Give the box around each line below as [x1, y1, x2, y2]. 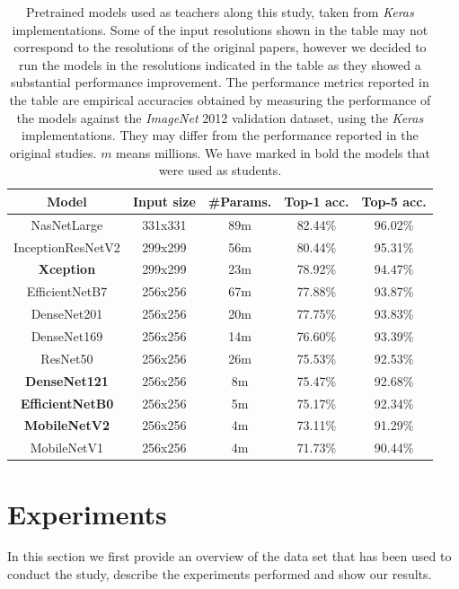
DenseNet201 [31, 304, 103, 323]
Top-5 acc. [361, 191, 427, 210]
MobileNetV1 [30, 438, 104, 457]
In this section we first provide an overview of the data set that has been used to [7, 547, 452, 566]
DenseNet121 [25, 371, 109, 390]
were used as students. [158, 161, 282, 180]
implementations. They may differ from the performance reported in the [22, 126, 419, 145]
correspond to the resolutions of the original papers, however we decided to [13, 38, 427, 57]
